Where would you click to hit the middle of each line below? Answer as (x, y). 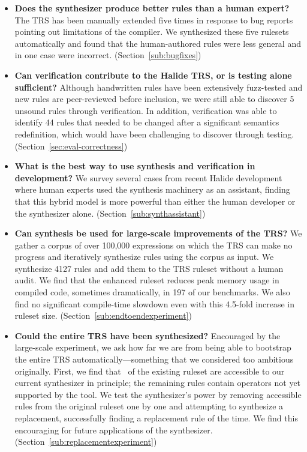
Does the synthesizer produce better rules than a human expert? (152, 8)
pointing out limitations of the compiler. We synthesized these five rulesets (152, 32)
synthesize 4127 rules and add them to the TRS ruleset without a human (149, 268)
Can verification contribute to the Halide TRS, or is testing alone (153, 75)
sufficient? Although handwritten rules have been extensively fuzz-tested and (159, 87)
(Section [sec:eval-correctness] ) (71, 146)
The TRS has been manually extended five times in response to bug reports (154, 20)
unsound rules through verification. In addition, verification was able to (146, 110)
